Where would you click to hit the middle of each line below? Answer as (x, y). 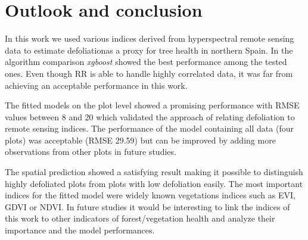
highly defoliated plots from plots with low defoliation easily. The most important (154, 183)
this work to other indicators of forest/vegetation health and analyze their (140, 218)
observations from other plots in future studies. (91, 152)
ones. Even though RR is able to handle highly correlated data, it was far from (149, 73)
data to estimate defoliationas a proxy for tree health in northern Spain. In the (149, 50)
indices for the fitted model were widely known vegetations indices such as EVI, (150, 195)
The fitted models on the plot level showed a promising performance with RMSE (152, 105)
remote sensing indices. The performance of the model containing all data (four (149, 128)
